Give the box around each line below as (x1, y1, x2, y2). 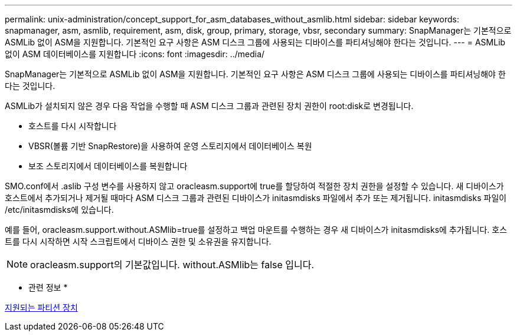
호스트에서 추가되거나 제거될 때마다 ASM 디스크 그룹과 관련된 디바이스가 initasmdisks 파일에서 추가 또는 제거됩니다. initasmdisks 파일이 (5, 193, 507, 203)
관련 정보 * (28, 282, 68, 292)
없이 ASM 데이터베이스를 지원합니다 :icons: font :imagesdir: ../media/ (5, 49, 265, 59)
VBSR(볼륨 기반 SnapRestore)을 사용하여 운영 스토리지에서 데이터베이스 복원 (28, 141, 312, 151)
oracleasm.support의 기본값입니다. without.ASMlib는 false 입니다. (30, 259, 315, 271)
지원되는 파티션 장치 (5, 302, 78, 312)
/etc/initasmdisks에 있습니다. (5, 205, 114, 215)
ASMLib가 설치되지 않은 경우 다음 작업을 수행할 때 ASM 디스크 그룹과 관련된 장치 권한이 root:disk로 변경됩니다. (5, 101, 414, 111)
